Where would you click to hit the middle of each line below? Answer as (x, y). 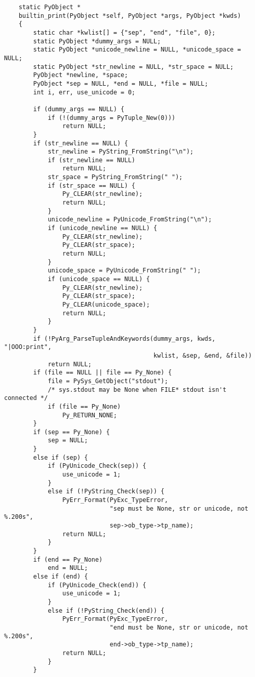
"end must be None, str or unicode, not (179, 627)
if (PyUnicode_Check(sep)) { (97, 466)
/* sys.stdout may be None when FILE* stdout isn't (137, 390)
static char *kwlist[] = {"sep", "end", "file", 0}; (124, 32)
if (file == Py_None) (84, 406)
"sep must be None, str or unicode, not (179, 508)
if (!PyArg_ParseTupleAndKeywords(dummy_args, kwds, (124, 338)
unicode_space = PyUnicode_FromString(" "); (124, 271)
